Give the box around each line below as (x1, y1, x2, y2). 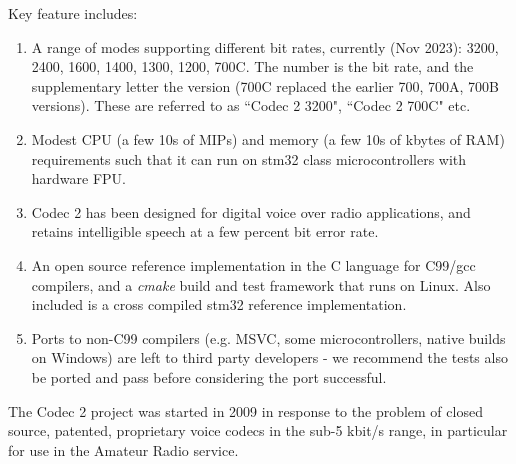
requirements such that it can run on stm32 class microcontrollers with (31, 148, 467, 169)
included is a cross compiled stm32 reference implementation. (31, 294, 407, 315)
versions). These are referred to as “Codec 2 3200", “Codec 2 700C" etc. (31, 95, 471, 116)
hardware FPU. (31, 168, 127, 189)
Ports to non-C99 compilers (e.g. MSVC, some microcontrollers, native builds (31, 327, 506, 348)
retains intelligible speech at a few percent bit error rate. (31, 221, 379, 242)
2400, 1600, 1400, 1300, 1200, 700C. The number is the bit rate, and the (31, 56, 474, 77)
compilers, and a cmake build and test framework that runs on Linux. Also (31, 274, 491, 295)
